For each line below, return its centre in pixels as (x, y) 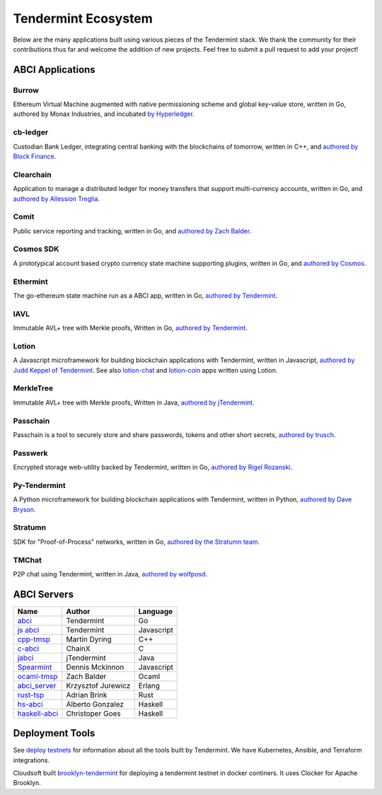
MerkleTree (33, 388)
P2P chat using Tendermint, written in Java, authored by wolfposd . (110, 574)
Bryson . (24, 509)
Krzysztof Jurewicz (98, 685)
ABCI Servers (44, 594)
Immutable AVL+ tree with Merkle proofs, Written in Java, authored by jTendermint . (134, 402)
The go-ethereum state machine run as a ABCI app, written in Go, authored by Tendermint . (145, 295)
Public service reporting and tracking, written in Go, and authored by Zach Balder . (132, 231)
